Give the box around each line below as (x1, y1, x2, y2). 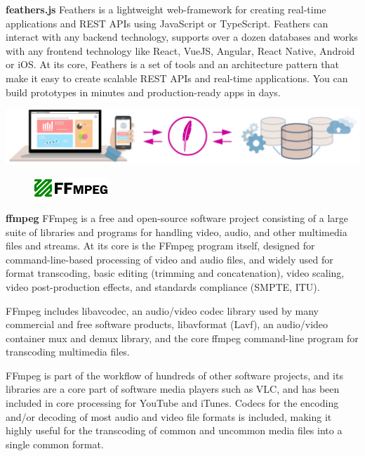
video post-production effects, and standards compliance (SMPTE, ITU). (6, 279, 320, 294)
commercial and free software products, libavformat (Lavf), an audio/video (6, 317, 328, 332)
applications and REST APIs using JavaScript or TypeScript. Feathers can (6, 15, 328, 30)
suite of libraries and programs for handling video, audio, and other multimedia (6, 224, 347, 239)
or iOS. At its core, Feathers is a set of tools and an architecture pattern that (6, 57, 339, 72)
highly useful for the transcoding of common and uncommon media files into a (6, 423, 343, 438)
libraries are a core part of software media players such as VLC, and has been (6, 382, 340, 396)
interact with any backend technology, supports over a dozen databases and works (6, 30, 358, 44)
